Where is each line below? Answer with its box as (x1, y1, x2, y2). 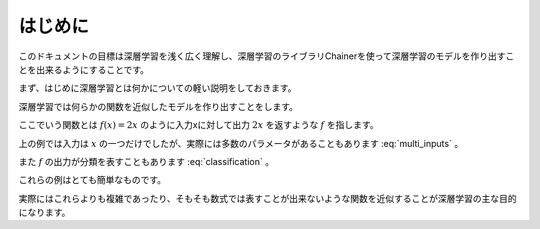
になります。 (18, 206, 71, 219)
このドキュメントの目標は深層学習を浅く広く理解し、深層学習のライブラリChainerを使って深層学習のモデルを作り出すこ (18, 50, 515, 62)
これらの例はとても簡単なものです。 (18, 174, 167, 186)
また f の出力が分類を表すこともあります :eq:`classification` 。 (18, 155, 275, 167)
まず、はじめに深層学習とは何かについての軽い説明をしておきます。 (18, 82, 297, 94)
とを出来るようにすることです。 (18, 63, 150, 75)
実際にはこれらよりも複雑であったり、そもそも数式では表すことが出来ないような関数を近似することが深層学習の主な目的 (18, 192, 517, 204)
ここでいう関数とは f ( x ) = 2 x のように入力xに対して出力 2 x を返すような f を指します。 (18, 119, 379, 131)
